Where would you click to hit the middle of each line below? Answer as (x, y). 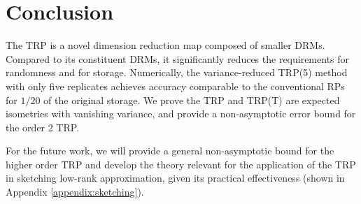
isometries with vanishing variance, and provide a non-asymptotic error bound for (181, 114)
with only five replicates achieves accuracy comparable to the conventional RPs (175, 86)
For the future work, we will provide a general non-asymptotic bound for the (170, 151)
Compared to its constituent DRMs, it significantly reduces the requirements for (178, 58)
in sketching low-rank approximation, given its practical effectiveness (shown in (175, 178)
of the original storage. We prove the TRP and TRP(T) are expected (192, 100)
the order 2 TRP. (43, 127)
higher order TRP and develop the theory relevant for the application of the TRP (181, 164)
